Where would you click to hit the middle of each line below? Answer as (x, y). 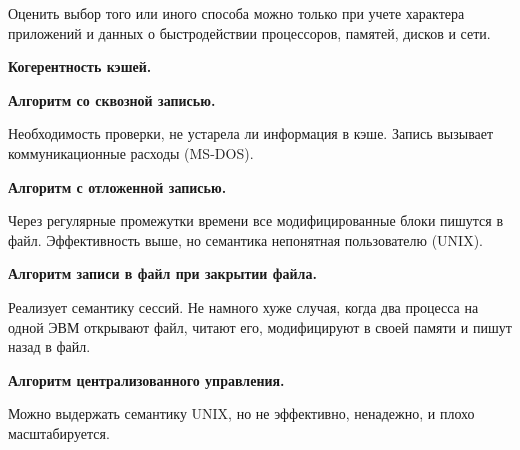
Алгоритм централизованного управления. (146, 379)
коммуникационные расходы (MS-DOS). (131, 152)
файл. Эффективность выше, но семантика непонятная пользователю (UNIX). (245, 239)
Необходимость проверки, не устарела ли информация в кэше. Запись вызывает (251, 133)
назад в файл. (49, 346)
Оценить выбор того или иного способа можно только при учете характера (236, 13)
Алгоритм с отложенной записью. (117, 186)
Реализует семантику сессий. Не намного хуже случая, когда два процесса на (243, 306)
